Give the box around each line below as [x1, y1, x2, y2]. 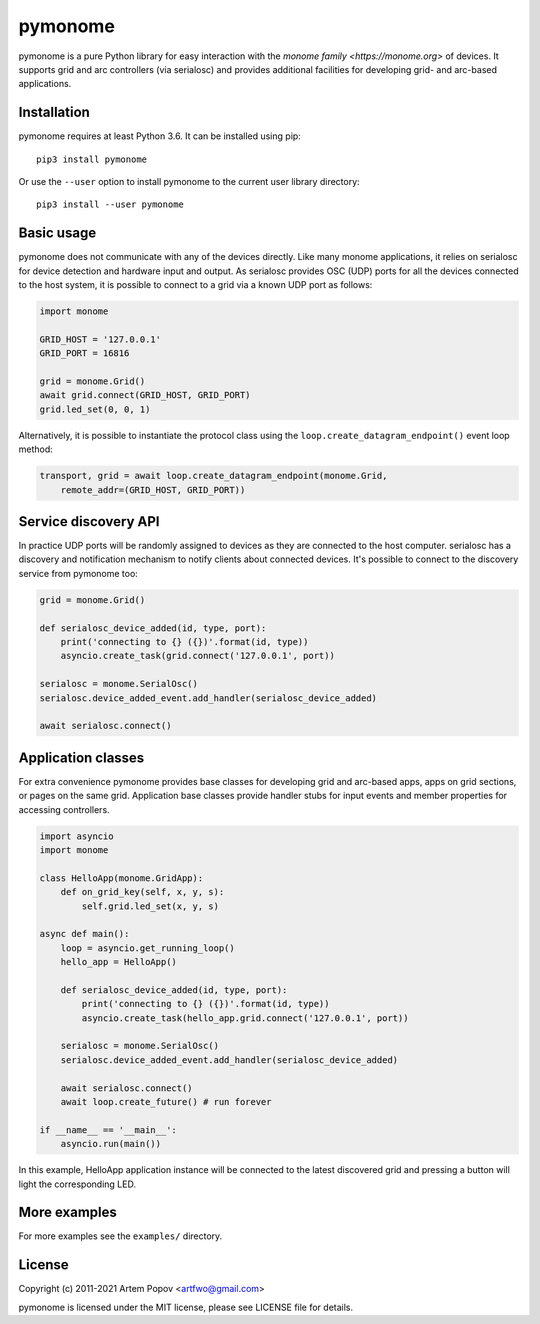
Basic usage [18, 225, 97, 242]
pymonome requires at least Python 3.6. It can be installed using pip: [18, 130, 302, 142]
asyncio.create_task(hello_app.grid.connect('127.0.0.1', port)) [81, 1012, 409, 1024]
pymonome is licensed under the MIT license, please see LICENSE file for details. [18, 1301, 354, 1313]
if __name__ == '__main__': [39, 1124, 177, 1135]
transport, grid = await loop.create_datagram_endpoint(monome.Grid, [39, 470, 388, 482]
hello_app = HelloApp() [60, 956, 177, 968]
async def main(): [39, 928, 130, 940]
